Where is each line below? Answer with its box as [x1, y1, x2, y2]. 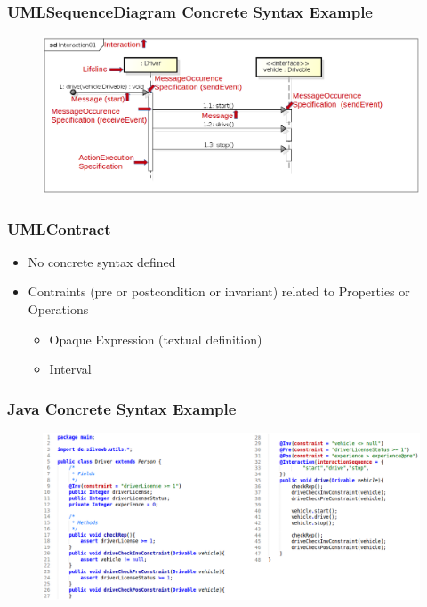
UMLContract [7, 217, 111, 239]
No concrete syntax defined [28, 252, 176, 271]
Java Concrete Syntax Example [7, 397, 237, 419]
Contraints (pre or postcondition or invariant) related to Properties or [28, 282, 410, 301]
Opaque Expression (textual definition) [49, 329, 262, 348]
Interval [49, 360, 92, 378]
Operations [28, 300, 89, 319]
